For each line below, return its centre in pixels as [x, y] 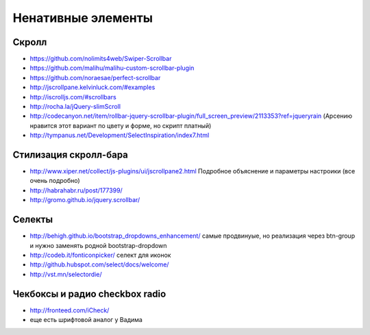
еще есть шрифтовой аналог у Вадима [86, 320]
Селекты [33, 220]
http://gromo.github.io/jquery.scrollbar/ [85, 200]
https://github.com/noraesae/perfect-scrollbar [95, 77]
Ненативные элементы [83, 18]
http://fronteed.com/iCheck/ [70, 310]
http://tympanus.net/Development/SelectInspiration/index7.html [120, 135]
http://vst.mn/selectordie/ [66, 274]
